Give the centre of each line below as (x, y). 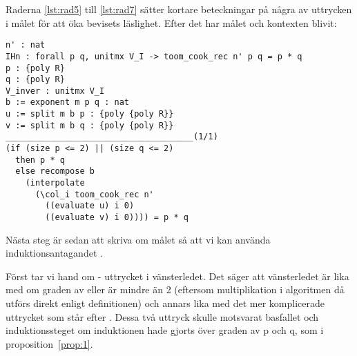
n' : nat (26, 45)
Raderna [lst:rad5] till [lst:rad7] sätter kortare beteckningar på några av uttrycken (179, 9)
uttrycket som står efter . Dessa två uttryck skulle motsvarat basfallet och (162, 316)
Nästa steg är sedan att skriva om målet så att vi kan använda (138, 239)
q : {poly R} (35, 80)
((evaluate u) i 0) (90, 206)
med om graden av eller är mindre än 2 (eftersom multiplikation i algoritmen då (175, 289)
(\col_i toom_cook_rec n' (94, 194)
